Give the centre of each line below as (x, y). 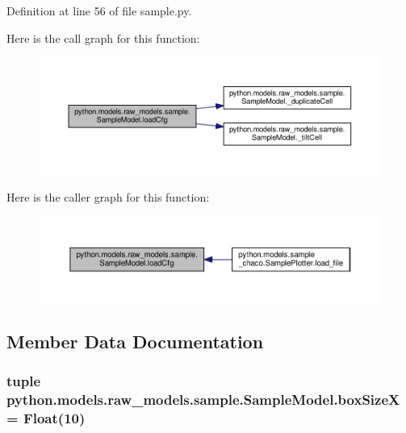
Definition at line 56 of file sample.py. (99, 10)
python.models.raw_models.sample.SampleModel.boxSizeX (203, 400)
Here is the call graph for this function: (103, 37)
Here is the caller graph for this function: (108, 197)
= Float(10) (46, 417)
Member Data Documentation (135, 341)
